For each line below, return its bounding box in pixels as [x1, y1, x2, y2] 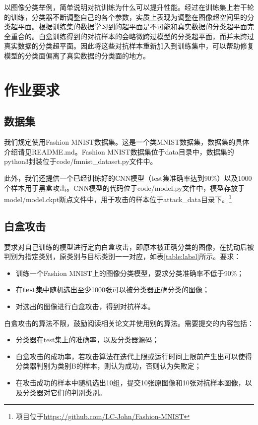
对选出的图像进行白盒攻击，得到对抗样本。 [15, 301, 155, 311]
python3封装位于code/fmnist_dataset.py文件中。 [4, 156, 157, 166]
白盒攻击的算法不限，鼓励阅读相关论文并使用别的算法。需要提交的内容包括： [4, 318, 254, 328]
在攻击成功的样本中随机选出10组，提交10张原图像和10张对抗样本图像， [15, 377, 245, 387]
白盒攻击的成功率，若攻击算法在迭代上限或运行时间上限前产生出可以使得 [15, 351, 252, 361]
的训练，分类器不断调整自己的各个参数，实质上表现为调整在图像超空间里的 [4, 11, 247, 22]
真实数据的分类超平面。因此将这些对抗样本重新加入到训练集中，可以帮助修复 [4, 41, 254, 51]
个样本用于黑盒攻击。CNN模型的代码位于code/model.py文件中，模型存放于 [4, 182, 245, 193]
